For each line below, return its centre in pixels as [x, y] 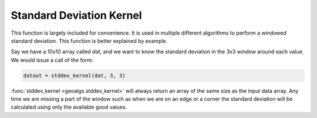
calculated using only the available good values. [69, 107]
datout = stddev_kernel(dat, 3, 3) [74, 75]
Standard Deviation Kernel [76, 15]
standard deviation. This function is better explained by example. [89, 41]
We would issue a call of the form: [52, 60]
